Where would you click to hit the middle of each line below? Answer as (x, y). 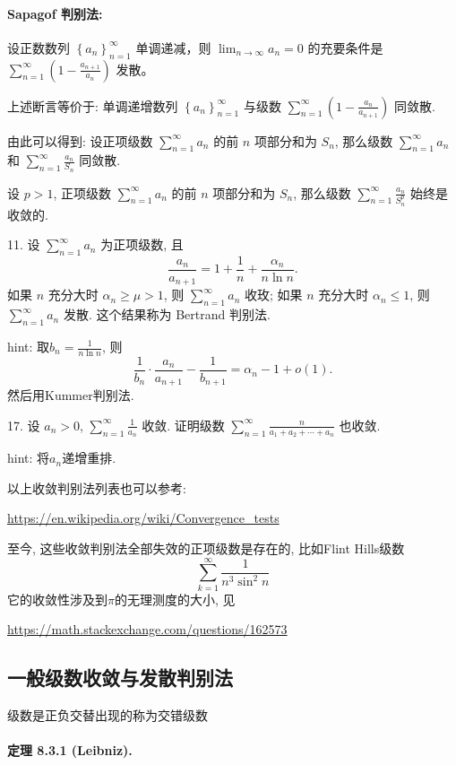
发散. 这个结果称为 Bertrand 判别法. (167, 314)
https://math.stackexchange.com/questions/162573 (147, 629)
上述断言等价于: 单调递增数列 (93, 105)
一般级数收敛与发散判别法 (120, 678)
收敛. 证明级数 (183, 425)
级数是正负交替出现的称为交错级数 (108, 715)
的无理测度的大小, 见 (175, 599)
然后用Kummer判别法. (71, 395)
